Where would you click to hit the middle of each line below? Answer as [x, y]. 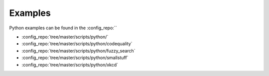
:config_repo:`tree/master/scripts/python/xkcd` [70, 65]
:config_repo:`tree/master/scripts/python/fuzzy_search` [78, 51]
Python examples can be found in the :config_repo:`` [63, 28]
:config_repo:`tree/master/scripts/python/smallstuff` [75, 58]
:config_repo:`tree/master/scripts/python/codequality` [77, 44]
